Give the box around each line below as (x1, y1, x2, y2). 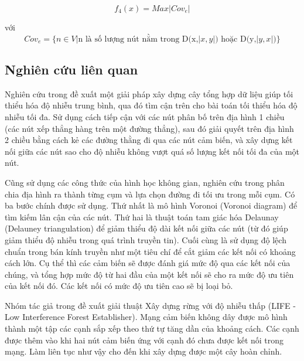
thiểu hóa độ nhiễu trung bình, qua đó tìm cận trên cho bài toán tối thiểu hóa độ (5, 99, 298, 111)
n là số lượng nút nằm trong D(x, (78, 35, 199, 43)
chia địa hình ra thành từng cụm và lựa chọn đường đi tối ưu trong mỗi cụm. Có (5, 188, 295, 200)
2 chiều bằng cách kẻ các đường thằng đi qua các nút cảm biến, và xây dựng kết (5, 134, 293, 146)
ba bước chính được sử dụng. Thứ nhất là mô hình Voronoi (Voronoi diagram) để (5, 199, 298, 212)
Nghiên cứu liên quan (5, 60, 138, 78)
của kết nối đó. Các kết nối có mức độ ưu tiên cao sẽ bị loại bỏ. (5, 280, 233, 292)
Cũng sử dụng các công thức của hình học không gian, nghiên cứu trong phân (5, 176, 285, 188)
